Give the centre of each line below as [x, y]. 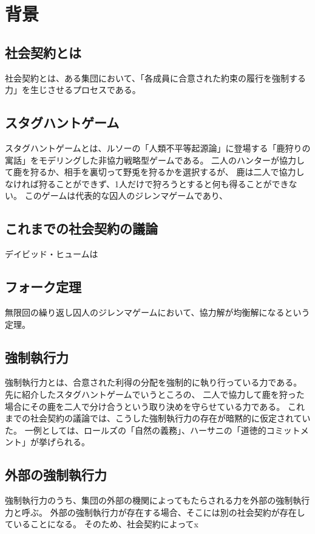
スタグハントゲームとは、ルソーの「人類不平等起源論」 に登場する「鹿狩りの [158, 147]
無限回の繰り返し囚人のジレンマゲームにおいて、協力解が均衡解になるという [157, 312]
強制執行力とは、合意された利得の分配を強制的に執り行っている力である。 [154, 382]
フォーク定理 [43, 287]
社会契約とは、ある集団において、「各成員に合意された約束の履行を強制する [155, 78]
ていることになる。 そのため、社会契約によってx [102, 524]
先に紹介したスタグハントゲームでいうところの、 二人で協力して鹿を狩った [155, 394]
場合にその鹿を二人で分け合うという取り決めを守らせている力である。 [145, 406]
